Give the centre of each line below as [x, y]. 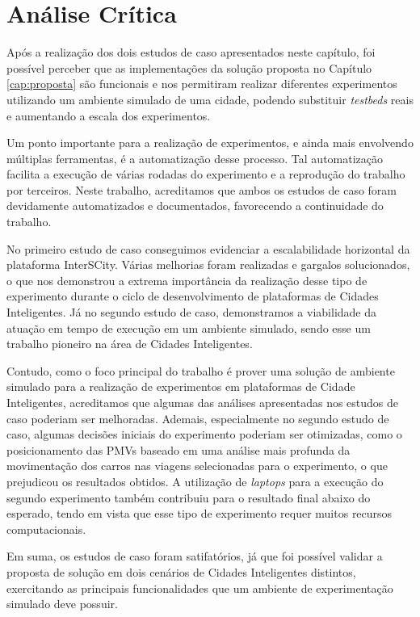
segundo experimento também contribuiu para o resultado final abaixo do [189, 497]
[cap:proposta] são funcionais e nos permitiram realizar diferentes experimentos [202, 84]
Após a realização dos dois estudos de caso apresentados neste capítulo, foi [191, 52]
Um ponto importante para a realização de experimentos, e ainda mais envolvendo [210, 143]
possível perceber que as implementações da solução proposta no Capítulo [189, 67]
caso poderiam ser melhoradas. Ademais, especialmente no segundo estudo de [198, 418]
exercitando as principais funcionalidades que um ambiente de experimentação [200, 588]
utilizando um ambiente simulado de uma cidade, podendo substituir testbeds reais [210, 99]
